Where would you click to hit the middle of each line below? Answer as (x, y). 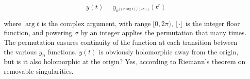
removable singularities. (39, 71)
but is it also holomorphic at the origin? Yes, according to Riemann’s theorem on (125, 61)
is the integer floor (213, 23)
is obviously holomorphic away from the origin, (168, 51)
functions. (62, 51)
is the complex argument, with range (96, 23)
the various (20, 51)
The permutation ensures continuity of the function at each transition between (121, 42)
